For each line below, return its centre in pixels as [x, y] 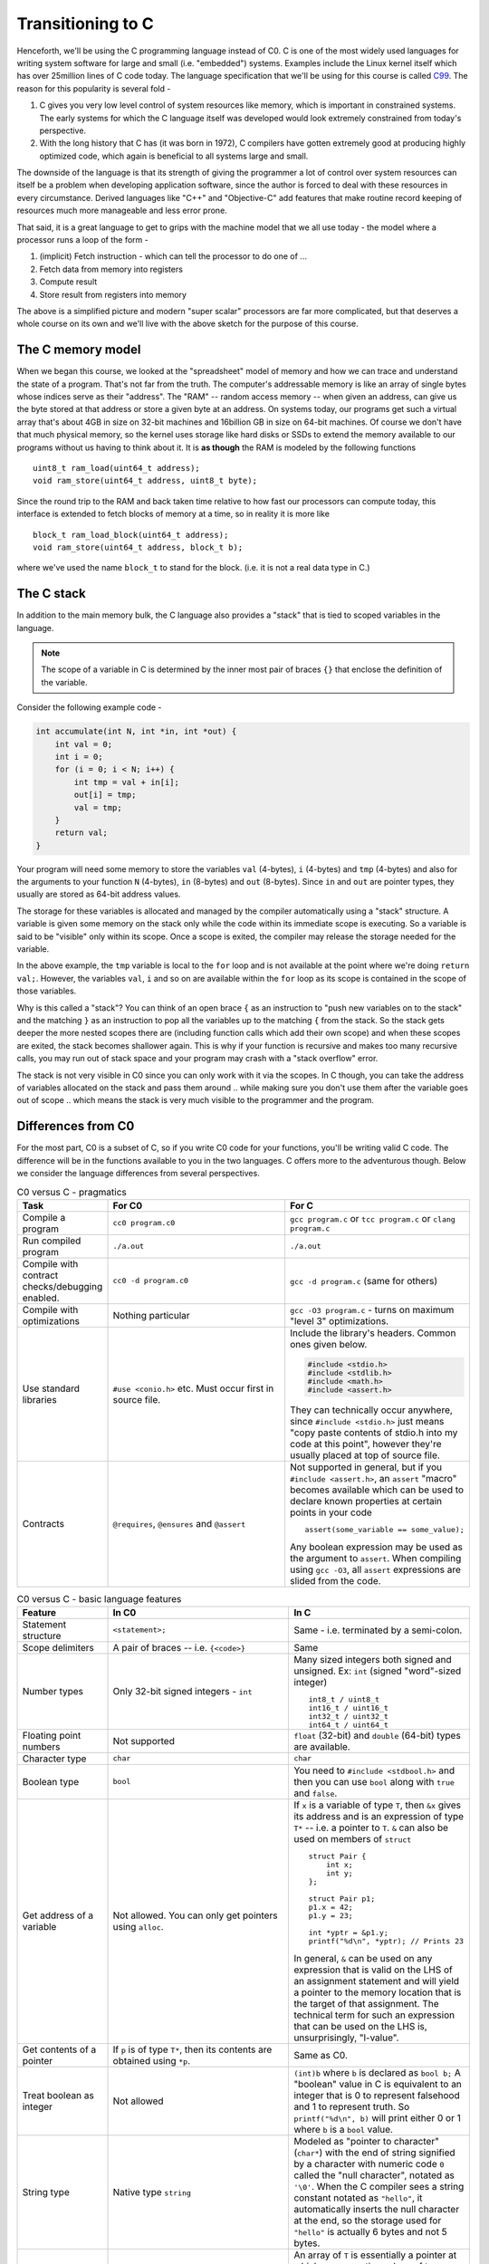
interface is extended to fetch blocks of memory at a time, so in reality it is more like [173, 514]
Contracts [43, 1524]
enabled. [41, 1298]
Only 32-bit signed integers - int [182, 1692]
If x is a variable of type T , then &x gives [378, 1805]
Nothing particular [151, 1315]
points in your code [331, 1512]
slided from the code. [336, 1580]
